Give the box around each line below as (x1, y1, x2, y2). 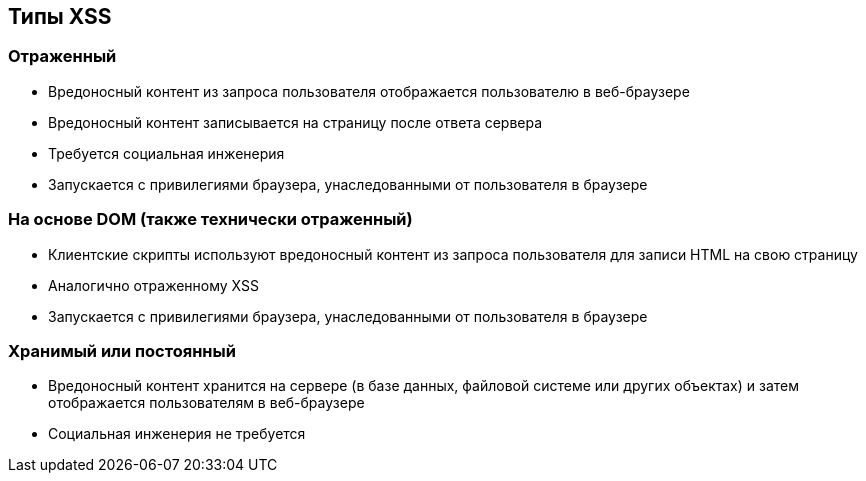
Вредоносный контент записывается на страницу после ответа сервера (48, 113, 543, 131)
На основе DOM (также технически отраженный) (8, 209, 413, 230)
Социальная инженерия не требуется (48, 425, 306, 443)
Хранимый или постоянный (8, 340, 236, 361)
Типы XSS (8, 4, 112, 29)
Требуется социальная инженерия (48, 144, 285, 162)
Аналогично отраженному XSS (48, 276, 259, 294)
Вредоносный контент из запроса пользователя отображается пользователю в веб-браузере (48, 82, 690, 100)
